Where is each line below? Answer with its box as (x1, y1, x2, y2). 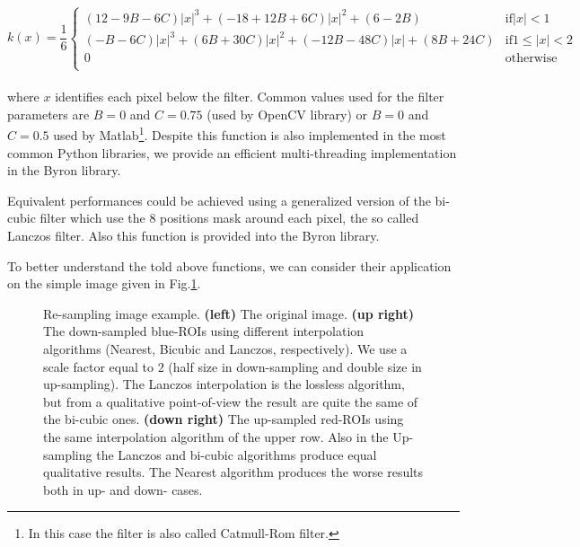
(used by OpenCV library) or (207, 104, 368, 123)
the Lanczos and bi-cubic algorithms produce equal (96, 445, 377, 463)
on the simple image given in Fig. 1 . (7, 274, 201, 293)
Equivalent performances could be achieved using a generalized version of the (7, 190, 431, 209)
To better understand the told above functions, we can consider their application (7, 256, 452, 275)
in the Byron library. (7, 161, 121, 180)
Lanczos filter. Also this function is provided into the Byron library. (7, 226, 380, 245)
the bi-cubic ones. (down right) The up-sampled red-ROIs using (43, 410, 404, 428)
